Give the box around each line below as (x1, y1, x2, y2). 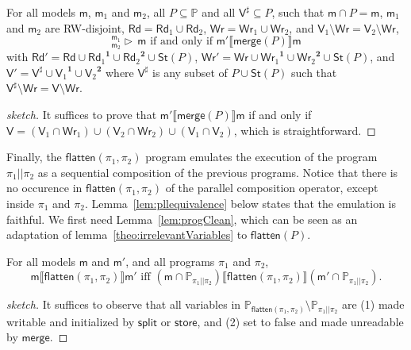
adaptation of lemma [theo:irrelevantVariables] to (6, 226, 248, 243)
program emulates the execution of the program (145, 148, 378, 165)
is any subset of (152, 63, 228, 80)
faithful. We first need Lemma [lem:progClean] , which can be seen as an (6, 210, 358, 227)
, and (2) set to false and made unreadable (197, 313, 404, 329)
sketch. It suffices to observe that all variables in (6, 296, 241, 313)
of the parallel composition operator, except (165, 179, 378, 196)
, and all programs (125, 252, 215, 269)
